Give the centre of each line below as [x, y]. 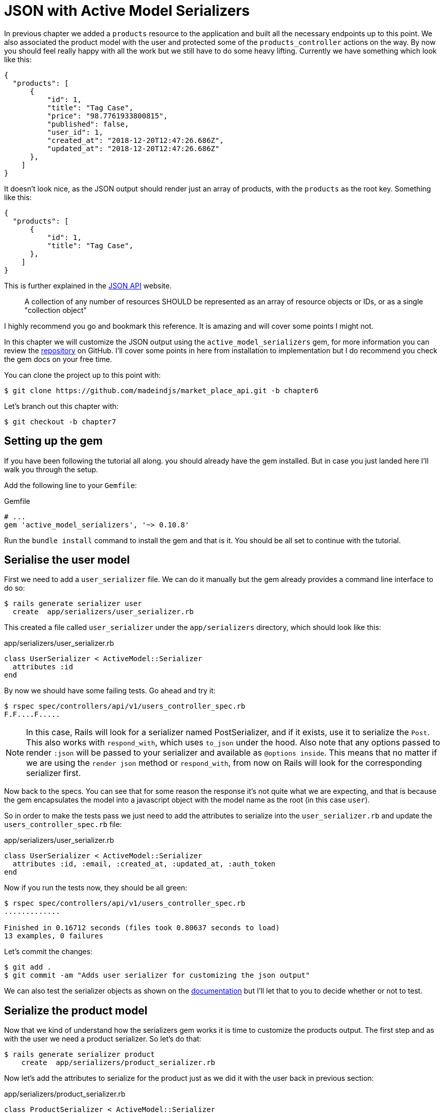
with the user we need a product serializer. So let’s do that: [103, 1039]
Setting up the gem [53, 441]
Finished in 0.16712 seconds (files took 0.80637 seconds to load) [142, 928]
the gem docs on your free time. [58, 359]
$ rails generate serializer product [80, 1055]
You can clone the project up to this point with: [83, 375]
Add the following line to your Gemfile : [71, 485]
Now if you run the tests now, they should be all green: [96, 888]
